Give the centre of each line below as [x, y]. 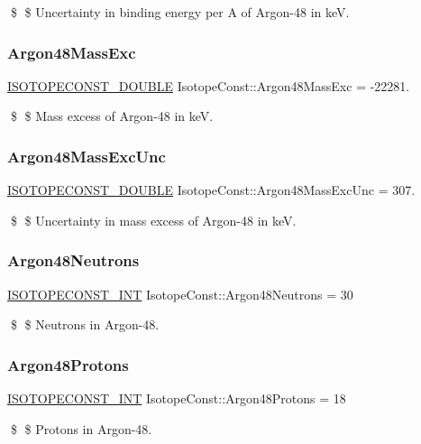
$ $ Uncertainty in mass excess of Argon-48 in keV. [153, 220]
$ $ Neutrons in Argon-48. [85, 324]
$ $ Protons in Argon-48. [81, 428]
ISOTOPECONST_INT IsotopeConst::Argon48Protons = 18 [177, 398]
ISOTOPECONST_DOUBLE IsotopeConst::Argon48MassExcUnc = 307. [211, 190]
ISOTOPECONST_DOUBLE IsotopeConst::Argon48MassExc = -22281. [209, 85]
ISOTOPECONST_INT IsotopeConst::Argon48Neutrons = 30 [180, 294]
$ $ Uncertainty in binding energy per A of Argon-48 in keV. [180, 12]
